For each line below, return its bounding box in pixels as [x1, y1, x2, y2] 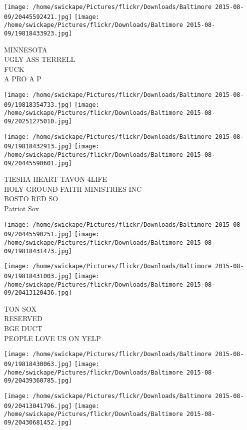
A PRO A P [4, 73, 41, 84]
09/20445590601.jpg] [4, 159, 72, 167]
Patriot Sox [4, 203, 39, 214]
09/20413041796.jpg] [4, 402, 72, 410]
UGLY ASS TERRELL [4, 54, 75, 64]
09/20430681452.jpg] [4, 419, 72, 426]
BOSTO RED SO [4, 193, 58, 204]
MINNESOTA [4, 44, 47, 54]
